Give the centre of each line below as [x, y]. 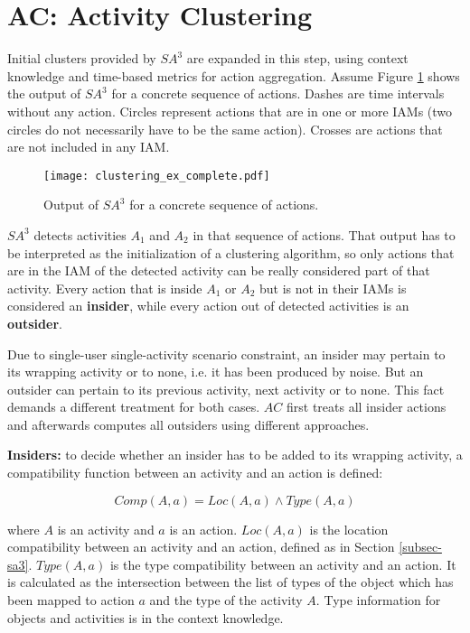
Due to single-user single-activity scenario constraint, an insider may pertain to [226, 354]
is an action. [203, 529]
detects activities [80, 234]
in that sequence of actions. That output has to [324, 234]
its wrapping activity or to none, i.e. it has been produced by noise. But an [216, 372]
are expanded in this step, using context [297, 58]
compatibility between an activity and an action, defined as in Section [201, 547]
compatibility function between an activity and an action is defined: [195, 473]
